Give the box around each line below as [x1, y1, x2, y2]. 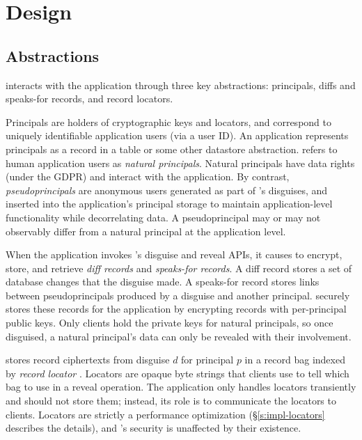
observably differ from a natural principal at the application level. [6, 223, 286, 238]
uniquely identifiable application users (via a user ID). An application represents [6, 128, 349, 143]
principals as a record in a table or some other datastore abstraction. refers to [6, 141, 338, 156]
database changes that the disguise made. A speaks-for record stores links [6, 274, 320, 289]
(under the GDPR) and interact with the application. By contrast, [6, 169, 290, 184]
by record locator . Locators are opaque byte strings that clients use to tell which [6, 366, 349, 380]
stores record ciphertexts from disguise [6, 352, 170, 367]
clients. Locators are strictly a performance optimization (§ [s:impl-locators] [6, 407, 325, 421]
